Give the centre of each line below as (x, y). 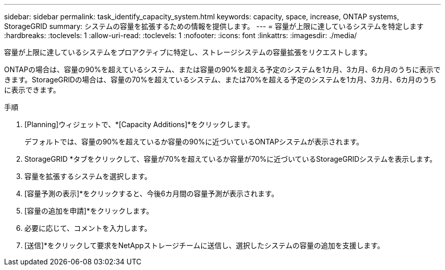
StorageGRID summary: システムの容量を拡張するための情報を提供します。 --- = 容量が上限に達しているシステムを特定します (214, 26)
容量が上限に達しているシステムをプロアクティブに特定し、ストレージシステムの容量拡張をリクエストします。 (188, 52)
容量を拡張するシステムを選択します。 (88, 176)
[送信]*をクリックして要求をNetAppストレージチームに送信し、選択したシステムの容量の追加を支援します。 (204, 245)
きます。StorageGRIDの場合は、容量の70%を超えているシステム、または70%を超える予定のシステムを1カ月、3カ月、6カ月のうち (220, 80)
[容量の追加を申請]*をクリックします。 (89, 211)
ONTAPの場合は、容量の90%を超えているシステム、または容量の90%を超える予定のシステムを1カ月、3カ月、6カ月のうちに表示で (222, 69)
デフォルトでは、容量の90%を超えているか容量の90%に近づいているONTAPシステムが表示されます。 (194, 142)
